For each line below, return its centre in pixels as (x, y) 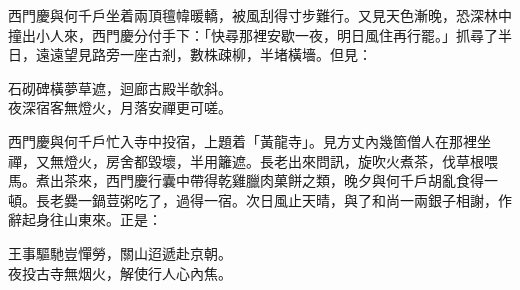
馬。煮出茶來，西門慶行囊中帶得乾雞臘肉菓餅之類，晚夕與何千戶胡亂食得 (246, 180)
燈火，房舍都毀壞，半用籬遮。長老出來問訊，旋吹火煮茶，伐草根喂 (280, 160)
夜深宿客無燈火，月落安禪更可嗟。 (120, 107)
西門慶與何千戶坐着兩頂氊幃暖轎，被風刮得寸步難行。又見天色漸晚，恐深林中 (260, 15)
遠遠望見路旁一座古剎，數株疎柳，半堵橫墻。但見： (203, 54)
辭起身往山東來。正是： (85, 219)
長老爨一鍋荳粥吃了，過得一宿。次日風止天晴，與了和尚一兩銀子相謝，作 (273, 199)
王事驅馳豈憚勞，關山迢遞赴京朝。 (120, 252)
